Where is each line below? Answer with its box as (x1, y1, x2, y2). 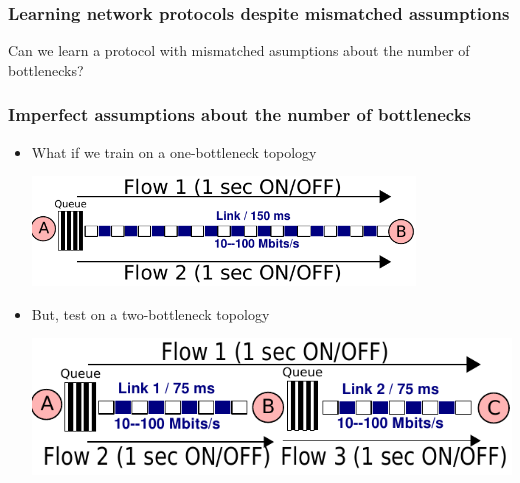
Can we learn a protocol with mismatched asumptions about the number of (8, 40, 470, 61)
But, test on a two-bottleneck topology (31, 303, 270, 324)
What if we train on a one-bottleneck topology (31, 141, 317, 162)
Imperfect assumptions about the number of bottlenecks (8, 102, 472, 127)
